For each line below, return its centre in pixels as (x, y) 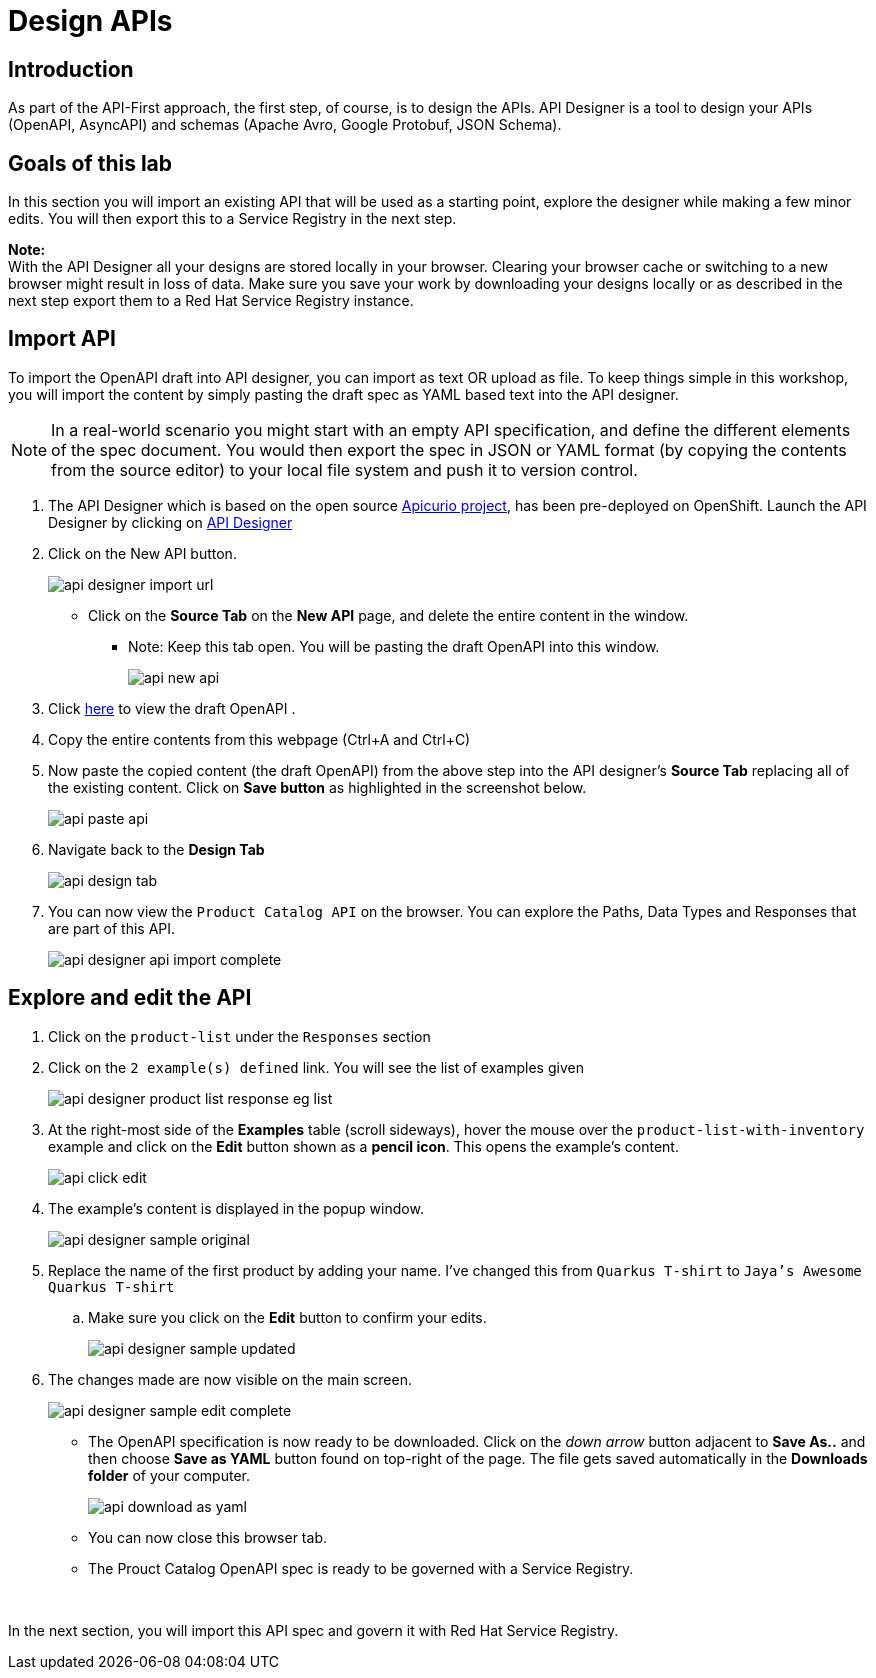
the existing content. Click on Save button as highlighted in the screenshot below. (317, 787)
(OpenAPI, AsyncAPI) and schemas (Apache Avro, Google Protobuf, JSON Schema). (285, 125)
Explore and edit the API (130, 998)
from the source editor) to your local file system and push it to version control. (344, 469)
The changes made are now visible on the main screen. (230, 1379)
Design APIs (90, 21)
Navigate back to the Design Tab (156, 849)
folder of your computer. (169, 1475)
